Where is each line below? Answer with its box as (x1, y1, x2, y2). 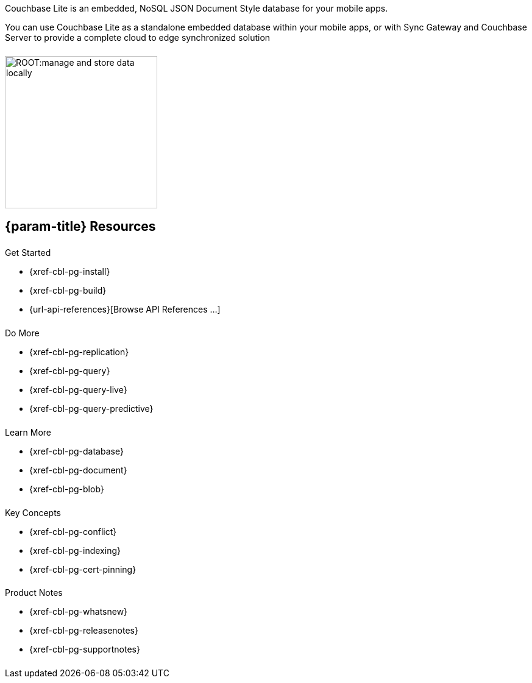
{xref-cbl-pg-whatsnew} (29, 606, 128, 617)
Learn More (5, 426, 52, 437)
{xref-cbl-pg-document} (29, 464, 127, 475)
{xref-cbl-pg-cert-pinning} (29, 564, 137, 575)
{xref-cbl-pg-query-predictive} (29, 403, 154, 414)
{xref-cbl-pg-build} (29, 285, 107, 296)
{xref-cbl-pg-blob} (29, 483, 104, 494)
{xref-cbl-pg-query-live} (29, 384, 127, 395)
